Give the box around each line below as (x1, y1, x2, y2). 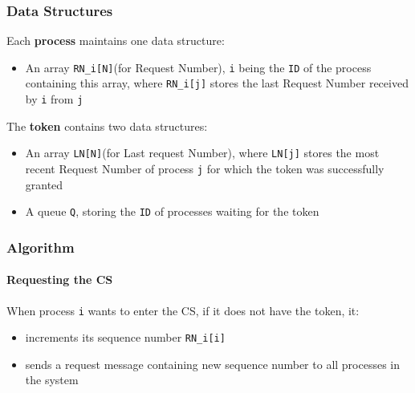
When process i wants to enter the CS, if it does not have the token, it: (6, 302, 360, 318)
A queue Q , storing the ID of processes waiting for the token (25, 203, 319, 220)
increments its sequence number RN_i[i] (25, 329, 226, 346)
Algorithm (6, 237, 75, 257)
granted (25, 176, 63, 192)
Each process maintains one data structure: (6, 32, 225, 49)
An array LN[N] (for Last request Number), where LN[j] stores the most (25, 144, 380, 161)
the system (25, 371, 79, 388)
